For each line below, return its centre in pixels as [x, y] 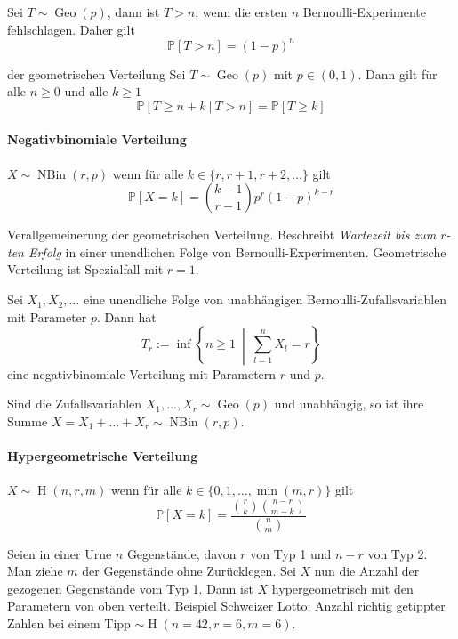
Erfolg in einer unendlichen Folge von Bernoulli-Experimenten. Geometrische [237, 251]
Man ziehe [35, 571]
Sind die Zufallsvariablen [75, 404]
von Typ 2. [398, 553]
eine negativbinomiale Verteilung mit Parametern [142, 373]
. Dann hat [127, 316]
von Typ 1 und [291, 553]
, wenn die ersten [241, 12]
